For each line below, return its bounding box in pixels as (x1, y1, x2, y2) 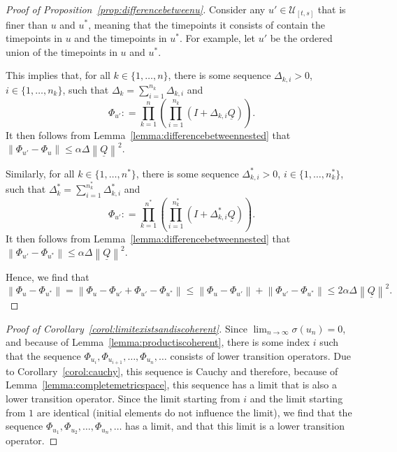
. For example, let (180, 31, 255, 45)
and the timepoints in (74, 31, 167, 45)
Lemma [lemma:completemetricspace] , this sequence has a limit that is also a (6, 377, 337, 392)
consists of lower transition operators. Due (170, 348, 351, 363)
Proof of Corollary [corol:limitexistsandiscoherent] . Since (6, 321, 247, 335)
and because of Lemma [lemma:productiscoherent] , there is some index (6, 335, 310, 349)
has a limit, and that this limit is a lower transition (125, 418, 345, 433)
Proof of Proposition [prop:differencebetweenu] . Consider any (6, 2, 266, 16)
